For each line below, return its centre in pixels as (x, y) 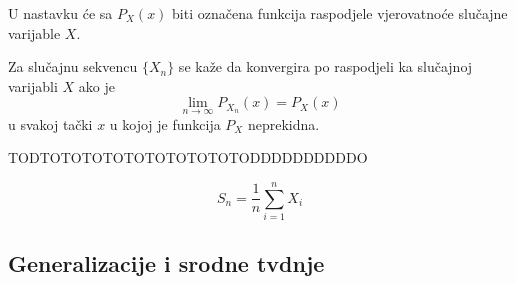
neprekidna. (283, 123)
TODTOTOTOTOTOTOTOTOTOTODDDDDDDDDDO (188, 157)
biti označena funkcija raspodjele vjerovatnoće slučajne (340, 13)
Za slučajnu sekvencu (73, 66)
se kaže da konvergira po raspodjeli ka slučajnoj (325, 66)
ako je (96, 85)
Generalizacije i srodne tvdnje (166, 263)
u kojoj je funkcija (165, 123)
